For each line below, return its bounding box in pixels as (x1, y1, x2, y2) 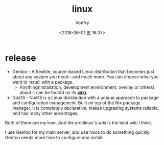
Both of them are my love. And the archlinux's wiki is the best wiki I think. (5, 120, 153, 125)
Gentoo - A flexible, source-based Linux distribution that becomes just (12, 69, 155, 74)
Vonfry (75, 20, 90, 25)
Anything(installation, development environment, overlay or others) (19, 84, 155, 90)
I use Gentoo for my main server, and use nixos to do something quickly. (5, 129, 151, 135)
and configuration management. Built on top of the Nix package (12, 99, 141, 106)
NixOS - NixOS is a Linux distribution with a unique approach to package (12, 95, 159, 100)
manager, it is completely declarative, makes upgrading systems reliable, (12, 105, 159, 111)
